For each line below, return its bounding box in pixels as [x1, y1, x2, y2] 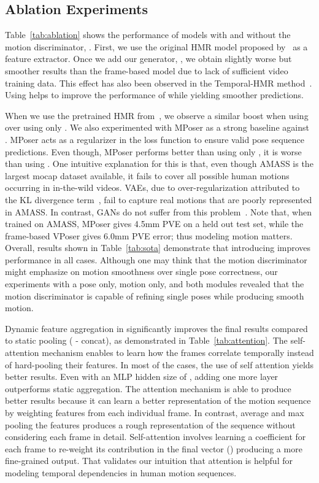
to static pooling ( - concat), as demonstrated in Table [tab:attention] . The [5, 334, 288, 347]
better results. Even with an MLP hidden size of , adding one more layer [5, 370, 279, 383]
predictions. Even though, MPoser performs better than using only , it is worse [5, 145, 302, 158]
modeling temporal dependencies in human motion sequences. [5, 466, 237, 479]
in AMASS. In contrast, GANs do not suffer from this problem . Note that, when [5, 205, 312, 218]
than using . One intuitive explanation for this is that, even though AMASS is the [5, 157, 313, 170]
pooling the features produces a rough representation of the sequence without [5, 418, 296, 431]
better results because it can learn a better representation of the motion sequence [5, 394, 311, 407]
